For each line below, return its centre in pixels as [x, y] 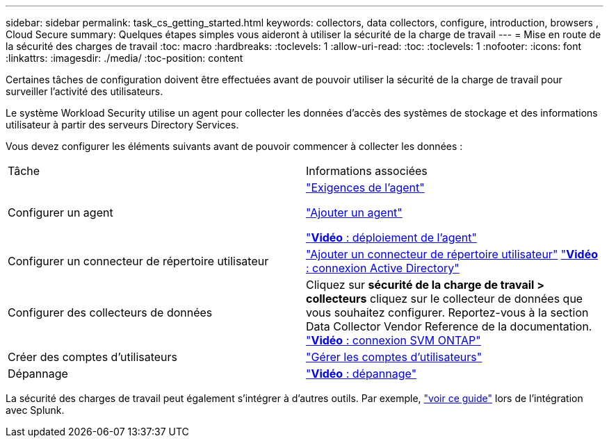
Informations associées [367, 171]
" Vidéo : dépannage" [362, 374]
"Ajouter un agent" [354, 212]
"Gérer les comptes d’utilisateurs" [394, 357]
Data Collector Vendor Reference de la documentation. [449, 326]
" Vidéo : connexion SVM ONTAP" [393, 340]
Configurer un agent [60, 212]
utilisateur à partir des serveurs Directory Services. [122, 125]
